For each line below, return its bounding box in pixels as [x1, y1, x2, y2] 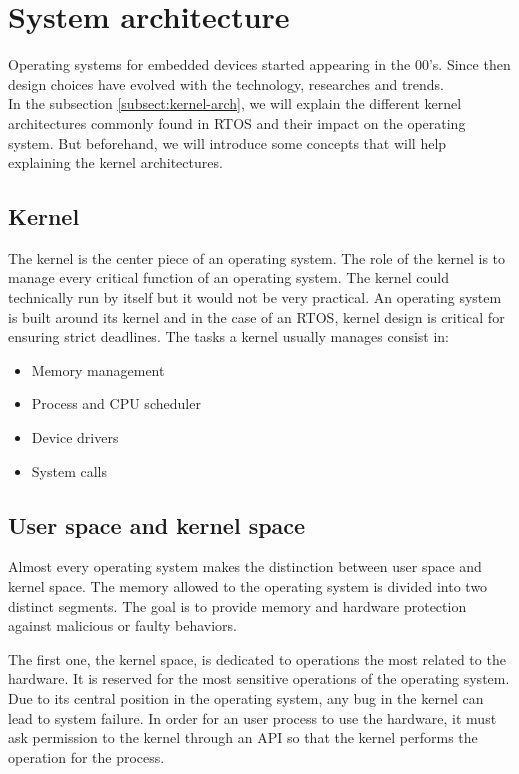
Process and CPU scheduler [31, 393, 201, 414]
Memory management [31, 359, 165, 380]
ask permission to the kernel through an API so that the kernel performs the [8, 727, 478, 748]
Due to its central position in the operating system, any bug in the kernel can [8, 688, 484, 708]
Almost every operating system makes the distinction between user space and [8, 556, 482, 577]
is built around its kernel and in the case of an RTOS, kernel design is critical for [8, 306, 505, 327]
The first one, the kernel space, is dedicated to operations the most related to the [8, 648, 506, 669]
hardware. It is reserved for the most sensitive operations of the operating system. [8, 668, 510, 689]
